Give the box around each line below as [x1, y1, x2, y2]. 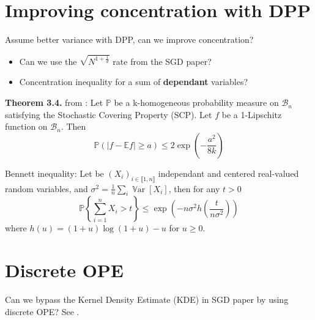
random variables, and [5, 182, 88, 195]
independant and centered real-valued [158, 166, 299, 179]
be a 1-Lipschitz [221, 108, 282, 121]
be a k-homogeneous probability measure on [114, 96, 279, 109]
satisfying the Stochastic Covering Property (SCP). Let [5, 108, 212, 121]
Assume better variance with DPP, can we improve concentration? [5, 33, 254, 46]
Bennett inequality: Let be [5, 166, 104, 179]
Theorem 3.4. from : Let [5, 96, 103, 109]
